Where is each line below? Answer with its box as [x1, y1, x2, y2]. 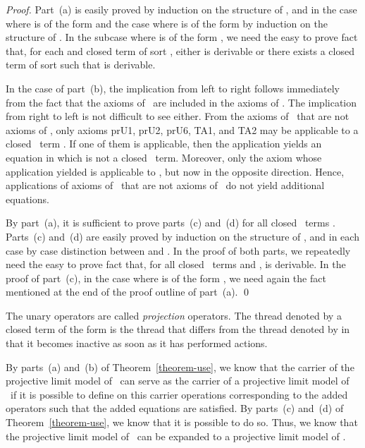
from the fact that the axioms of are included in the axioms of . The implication [6, 95, 357, 109]
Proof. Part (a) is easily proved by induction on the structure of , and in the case [6, 2, 357, 16]
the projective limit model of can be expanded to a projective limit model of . [6, 428, 346, 443]
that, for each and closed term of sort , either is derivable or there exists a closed [6, 43, 354, 58]
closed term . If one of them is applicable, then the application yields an [6, 136, 322, 151]
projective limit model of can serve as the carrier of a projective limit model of [6, 373, 349, 388]
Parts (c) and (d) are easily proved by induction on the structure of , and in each [6, 229, 359, 243]
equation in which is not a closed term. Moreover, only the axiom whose [6, 150, 322, 164]
